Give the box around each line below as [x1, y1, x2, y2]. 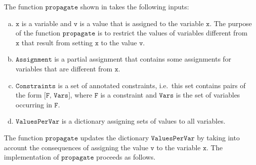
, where [70, 90, 92, 100]
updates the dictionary [80, 132, 149, 142]
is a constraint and [100, 90, 157, 100]
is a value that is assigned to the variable [80, 18, 204, 28]
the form [15, 90, 42, 100]
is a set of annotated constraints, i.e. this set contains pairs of [58, 80, 246, 90]
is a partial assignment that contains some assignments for [54, 54, 231, 64]
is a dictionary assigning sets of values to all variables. [61, 116, 225, 126]
